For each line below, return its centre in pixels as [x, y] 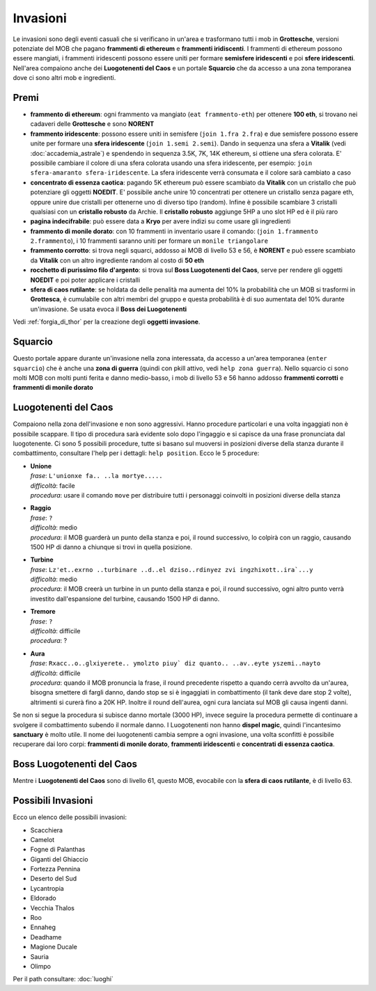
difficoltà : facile [53, 485]
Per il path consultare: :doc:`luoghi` [63, 979]
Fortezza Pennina [55, 869]
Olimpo [41, 966]
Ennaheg [43, 927]
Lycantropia [47, 888]
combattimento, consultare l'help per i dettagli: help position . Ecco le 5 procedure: [136, 453]
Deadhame [46, 937]
